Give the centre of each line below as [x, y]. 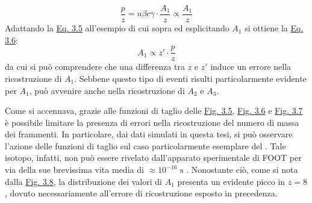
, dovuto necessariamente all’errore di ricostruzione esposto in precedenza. [141, 193]
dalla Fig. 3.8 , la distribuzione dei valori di [83, 181]
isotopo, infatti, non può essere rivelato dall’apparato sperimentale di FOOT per [153, 158]
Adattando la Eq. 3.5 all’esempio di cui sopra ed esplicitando [117, 28]
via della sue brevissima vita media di [74, 170]
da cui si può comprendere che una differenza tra [95, 67]
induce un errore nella [251, 67]
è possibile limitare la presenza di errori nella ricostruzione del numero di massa [152, 122]
